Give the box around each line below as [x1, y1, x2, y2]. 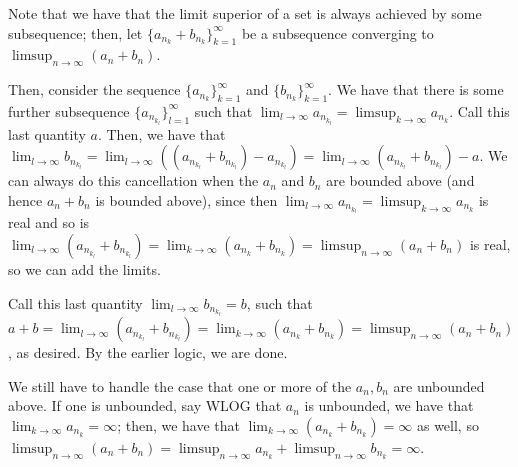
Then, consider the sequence [8, 79, 181, 100]
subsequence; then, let [8, 22, 143, 43]
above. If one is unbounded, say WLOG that [8, 395, 282, 416]
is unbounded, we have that [304, 395, 474, 416]
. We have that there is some [328, 79, 504, 100]
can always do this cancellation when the [8, 170, 259, 191]
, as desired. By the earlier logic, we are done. [8, 342, 288, 363]
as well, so [416, 414, 479, 435]
